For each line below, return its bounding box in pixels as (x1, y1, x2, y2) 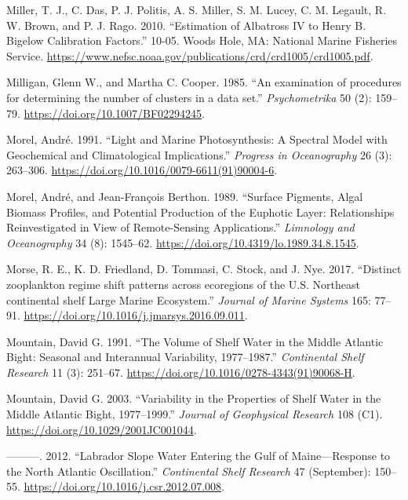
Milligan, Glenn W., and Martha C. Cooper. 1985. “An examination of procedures (6, 74, 402, 90)
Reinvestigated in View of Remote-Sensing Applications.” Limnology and (6, 219, 355, 235)
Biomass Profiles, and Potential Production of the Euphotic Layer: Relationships (6, 203, 395, 220)
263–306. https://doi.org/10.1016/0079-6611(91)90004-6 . (6, 162, 278, 178)
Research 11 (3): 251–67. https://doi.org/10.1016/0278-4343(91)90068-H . (6, 363, 355, 380)
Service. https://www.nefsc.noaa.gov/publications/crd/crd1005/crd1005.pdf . (6, 47, 373, 64)
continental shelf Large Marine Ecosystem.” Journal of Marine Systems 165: (6, 291, 371, 308)
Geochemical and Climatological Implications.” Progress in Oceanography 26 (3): (6, 146, 392, 162)
